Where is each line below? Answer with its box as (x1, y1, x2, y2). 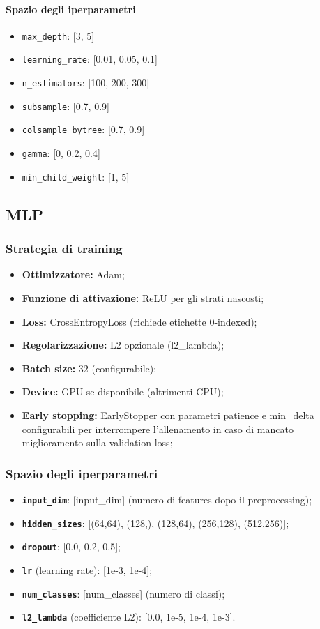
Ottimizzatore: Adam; (22, 267, 125, 282)
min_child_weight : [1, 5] (22, 169, 130, 183)
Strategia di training (6, 240, 123, 257)
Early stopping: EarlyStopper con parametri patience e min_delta (22, 407, 314, 422)
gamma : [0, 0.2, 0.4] (22, 146, 100, 160)
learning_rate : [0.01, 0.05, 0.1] (22, 52, 158, 66)
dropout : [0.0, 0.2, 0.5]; (22, 539, 121, 554)
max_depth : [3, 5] (22, 28, 95, 43)
